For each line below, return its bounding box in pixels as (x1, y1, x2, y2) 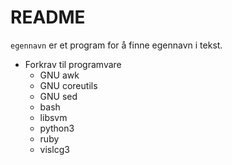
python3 (39, 122, 75, 134)
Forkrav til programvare (24, 58, 122, 70)
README (10, 6, 86, 29)
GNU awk (39, 69, 80, 81)
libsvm (39, 111, 68, 123)
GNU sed (39, 90, 78, 102)
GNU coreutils (39, 79, 98, 91)
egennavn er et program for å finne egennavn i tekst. (10, 39, 223, 51)
